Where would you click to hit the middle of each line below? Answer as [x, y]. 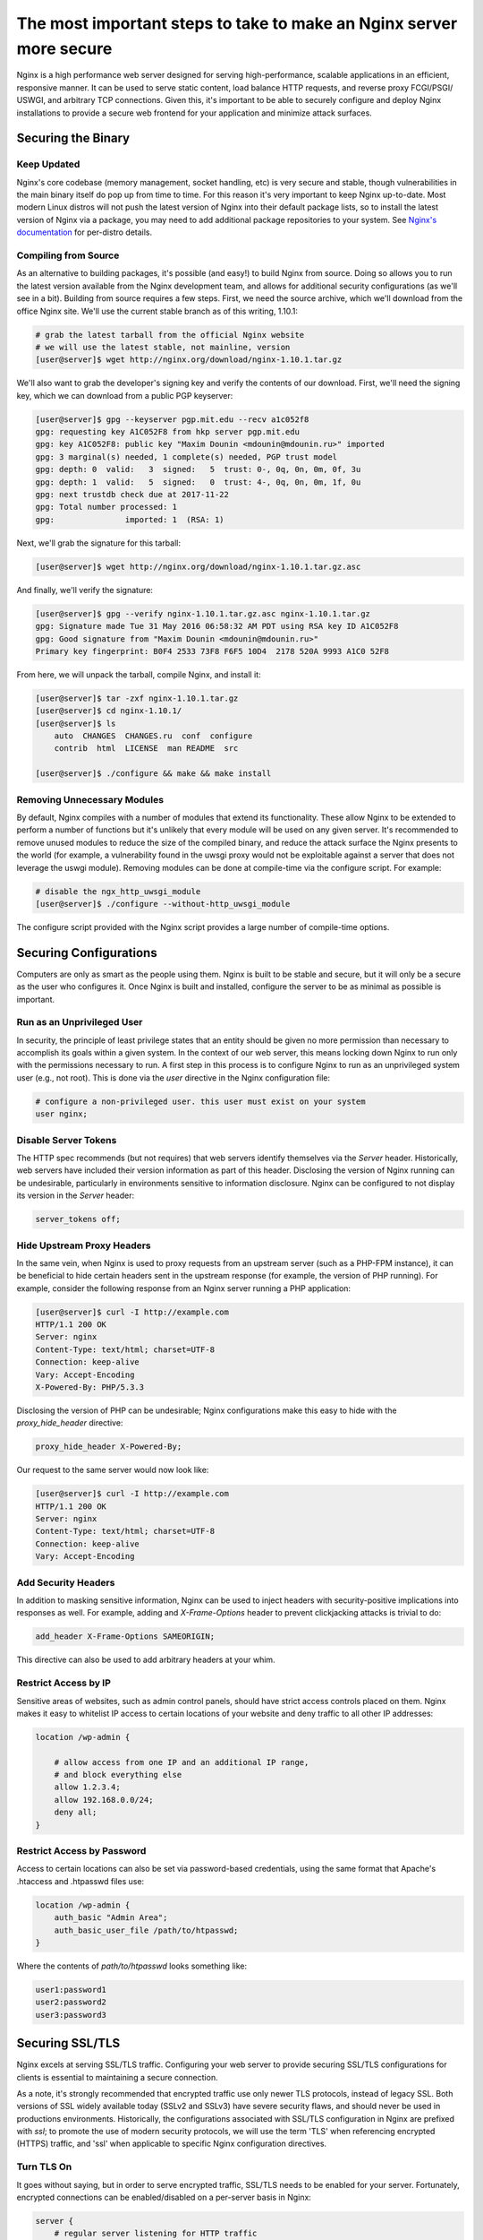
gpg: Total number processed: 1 [106, 507]
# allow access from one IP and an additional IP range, [182, 1762]
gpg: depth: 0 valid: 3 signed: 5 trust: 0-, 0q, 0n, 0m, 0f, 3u [198, 470]
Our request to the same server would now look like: [113, 1470]
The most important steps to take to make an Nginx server [237, 23]
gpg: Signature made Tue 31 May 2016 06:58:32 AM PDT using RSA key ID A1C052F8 [217, 626]
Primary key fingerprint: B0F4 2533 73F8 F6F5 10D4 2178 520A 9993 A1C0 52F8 [212, 651]
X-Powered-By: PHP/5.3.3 [90, 1387]
